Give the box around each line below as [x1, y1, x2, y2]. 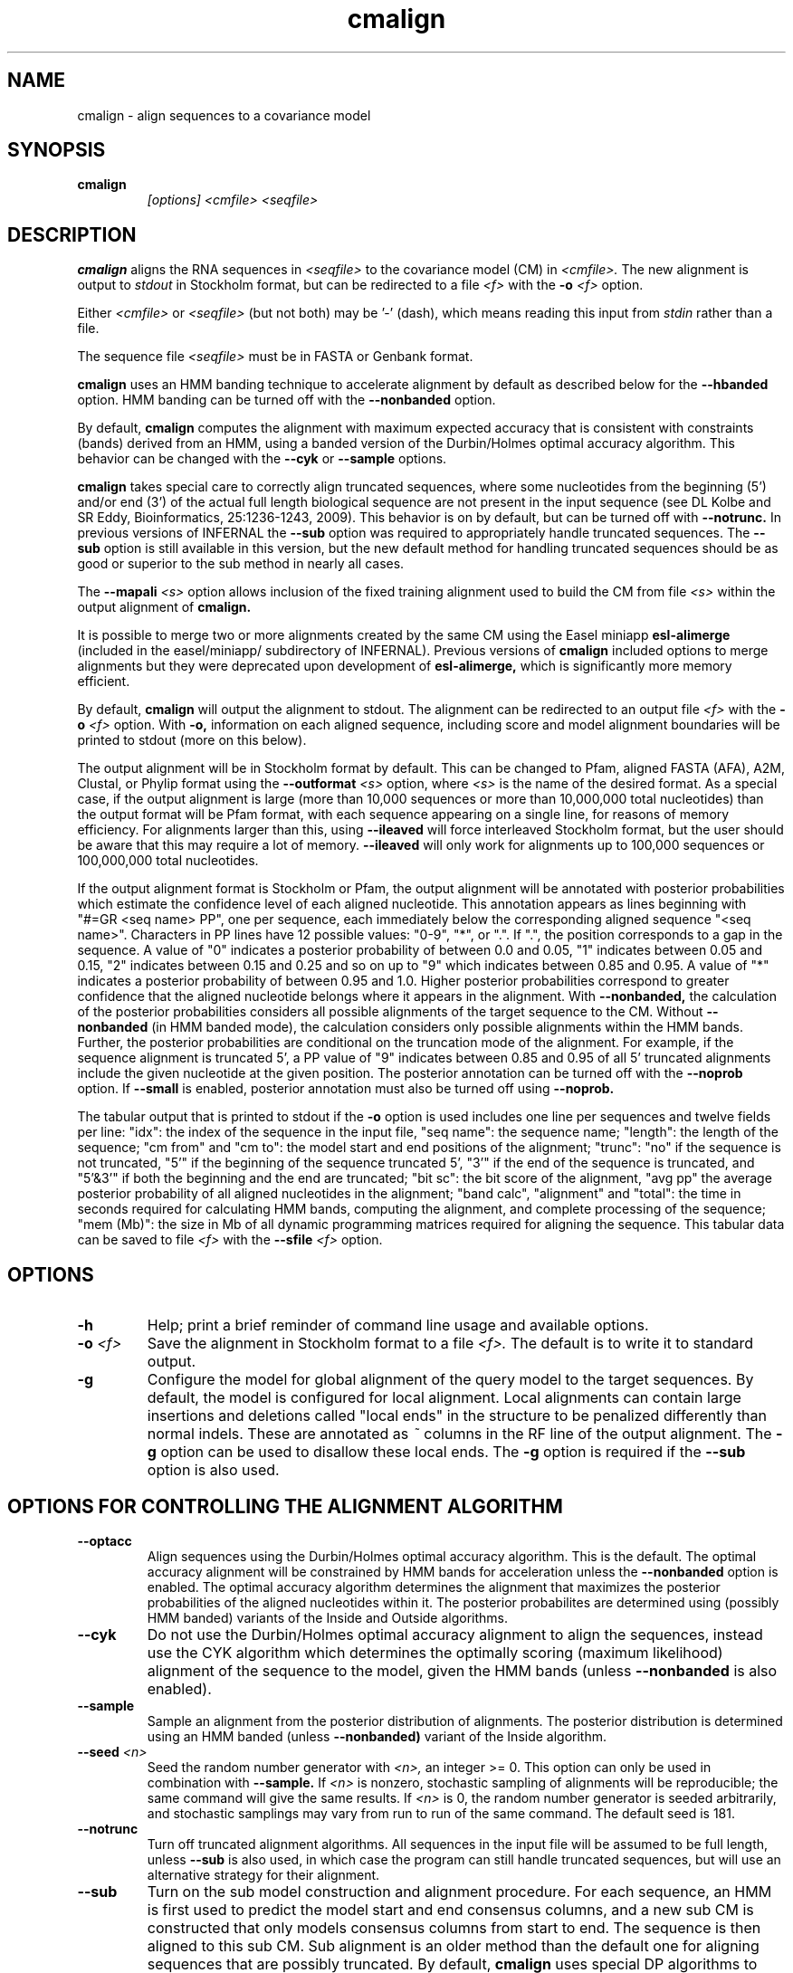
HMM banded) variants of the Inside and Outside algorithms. [147, 1609, 509, 1625]
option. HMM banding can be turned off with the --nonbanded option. [77, 392, 496, 408]
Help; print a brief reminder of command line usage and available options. [147, 1316, 649, 1335]
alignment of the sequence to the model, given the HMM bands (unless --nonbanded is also [147, 1661, 778, 1680]
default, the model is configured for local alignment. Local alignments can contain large [147, 1388, 741, 1407]
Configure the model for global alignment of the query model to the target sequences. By [147, 1370, 754, 1389]
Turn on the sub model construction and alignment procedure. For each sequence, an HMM [147, 1882, 772, 1901]
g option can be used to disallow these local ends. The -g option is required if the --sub [147, 1443, 746, 1462]
